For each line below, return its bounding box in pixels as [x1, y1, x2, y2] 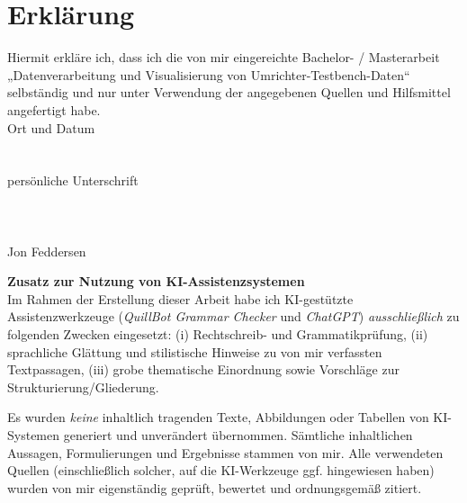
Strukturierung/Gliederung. [7, 377, 159, 396]
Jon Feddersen [7, 241, 86, 260]
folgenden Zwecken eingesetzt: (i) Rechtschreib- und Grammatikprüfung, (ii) [7, 325, 428, 344]
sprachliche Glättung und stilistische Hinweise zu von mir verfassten [7, 342, 382, 361]
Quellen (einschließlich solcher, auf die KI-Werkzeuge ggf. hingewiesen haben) [7, 461, 435, 480]
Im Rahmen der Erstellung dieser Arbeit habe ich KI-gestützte [7, 289, 354, 308]
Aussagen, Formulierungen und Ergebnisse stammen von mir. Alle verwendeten [7, 443, 444, 462]
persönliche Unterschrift [7, 171, 139, 190]
